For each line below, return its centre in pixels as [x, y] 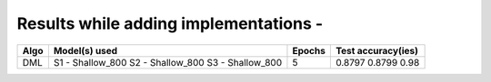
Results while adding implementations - [170, 23]
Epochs [309, 50]
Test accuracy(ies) [376, 50]
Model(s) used [85, 50]
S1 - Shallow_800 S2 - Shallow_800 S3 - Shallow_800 [167, 62]
